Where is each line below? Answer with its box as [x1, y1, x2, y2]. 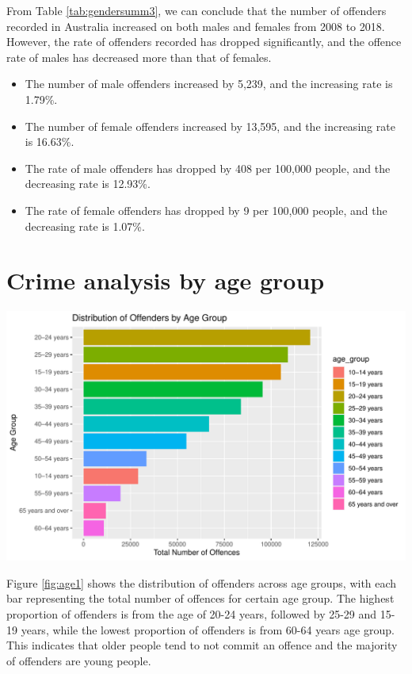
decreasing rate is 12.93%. [25, 175, 151, 192]
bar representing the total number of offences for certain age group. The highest [6, 590, 395, 607]
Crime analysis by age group [6, 264, 325, 297]
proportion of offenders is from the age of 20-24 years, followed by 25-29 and [6, 606, 377, 622]
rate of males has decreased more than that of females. [6, 48, 272, 65]
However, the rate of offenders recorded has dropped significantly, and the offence [6, 33, 402, 50]
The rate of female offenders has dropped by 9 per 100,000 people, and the [25, 201, 387, 218]
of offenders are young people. [6, 652, 151, 668]
